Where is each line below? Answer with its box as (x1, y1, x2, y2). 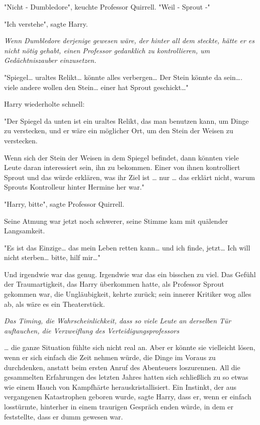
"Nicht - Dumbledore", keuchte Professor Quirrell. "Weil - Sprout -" (4, 2, 210, 12)
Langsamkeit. (4, 225, 45, 236)
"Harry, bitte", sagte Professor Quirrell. (4, 198, 125, 209)
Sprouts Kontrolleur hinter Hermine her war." (4, 182, 145, 192)
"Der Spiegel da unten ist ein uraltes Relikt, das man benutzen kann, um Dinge (4, 115, 249, 126)
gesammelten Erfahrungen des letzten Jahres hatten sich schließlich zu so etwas (4, 372, 248, 382)
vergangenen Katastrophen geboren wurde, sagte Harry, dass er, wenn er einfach (4, 391, 251, 402)
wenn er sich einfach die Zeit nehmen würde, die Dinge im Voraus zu (4, 352, 216, 363)
